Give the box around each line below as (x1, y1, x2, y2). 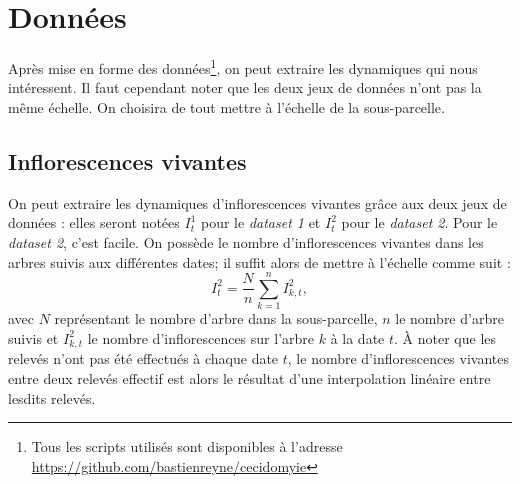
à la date (330, 327, 385, 348)
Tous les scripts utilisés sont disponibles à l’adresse (31, 436, 343, 457)
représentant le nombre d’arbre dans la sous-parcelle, (54, 308, 378, 329)
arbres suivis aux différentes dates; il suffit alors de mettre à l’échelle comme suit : (8, 251, 511, 272)
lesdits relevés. (8, 387, 96, 408)
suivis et (8, 327, 59, 348)
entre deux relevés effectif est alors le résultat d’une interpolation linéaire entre (8, 367, 491, 388)
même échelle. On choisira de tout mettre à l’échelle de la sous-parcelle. (8, 96, 445, 117)
